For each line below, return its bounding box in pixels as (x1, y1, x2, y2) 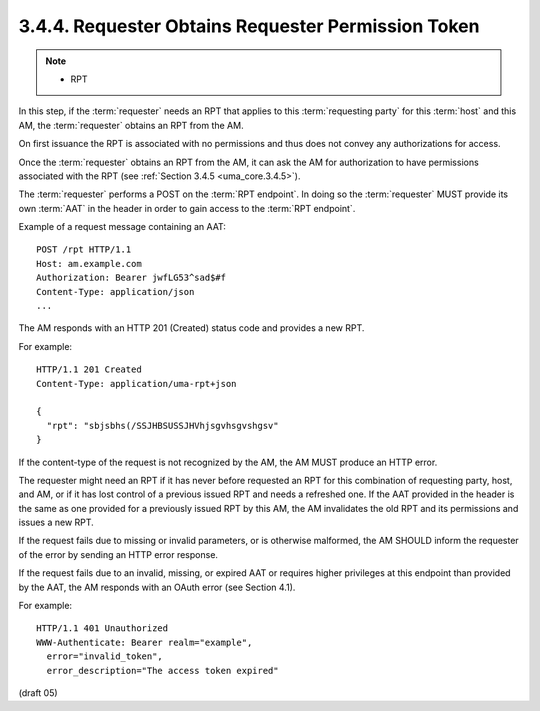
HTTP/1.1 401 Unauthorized (36, 623, 169, 634)
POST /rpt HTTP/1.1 (36, 244, 132, 255)
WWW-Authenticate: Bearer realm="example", (36, 636, 253, 648)
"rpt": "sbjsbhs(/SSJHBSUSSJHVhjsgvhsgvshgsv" (46, 420, 279, 431)
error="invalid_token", (46, 651, 164, 662)
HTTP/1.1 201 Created (36, 364, 142, 375)
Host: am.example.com (36, 258, 142, 269)
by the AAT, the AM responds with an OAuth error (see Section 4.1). (18, 581, 296, 593)
